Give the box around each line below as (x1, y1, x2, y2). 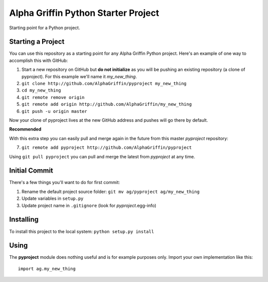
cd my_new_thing (21, 88, 62, 94)
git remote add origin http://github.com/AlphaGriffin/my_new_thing (21, 101, 192, 107)
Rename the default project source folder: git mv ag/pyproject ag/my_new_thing (21, 188, 200, 194)
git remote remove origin (21, 94, 85, 100)
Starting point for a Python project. (9, 25, 80, 31)
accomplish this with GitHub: (9, 57, 68, 63)
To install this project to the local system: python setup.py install (9, 228, 154, 235)
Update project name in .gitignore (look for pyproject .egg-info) (21, 202, 156, 208)
